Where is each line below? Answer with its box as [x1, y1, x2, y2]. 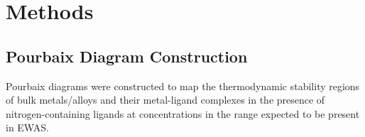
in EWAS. [6, 120, 49, 135]
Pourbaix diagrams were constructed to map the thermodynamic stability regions [6, 78, 360, 93]
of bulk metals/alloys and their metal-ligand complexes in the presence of [6, 92, 325, 107]
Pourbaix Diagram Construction [6, 45, 248, 67]
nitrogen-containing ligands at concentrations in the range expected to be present [6, 106, 360, 121]
